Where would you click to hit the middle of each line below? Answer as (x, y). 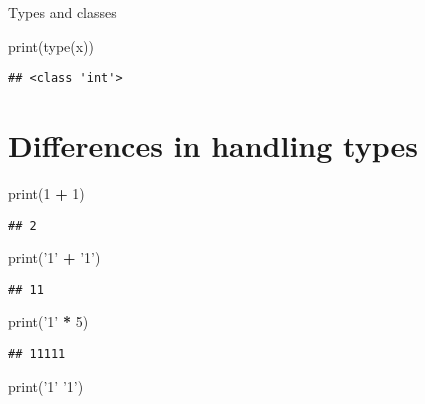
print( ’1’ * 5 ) (48, 321)
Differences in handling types (213, 145)
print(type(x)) (51, 45)
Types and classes (62, 12)
